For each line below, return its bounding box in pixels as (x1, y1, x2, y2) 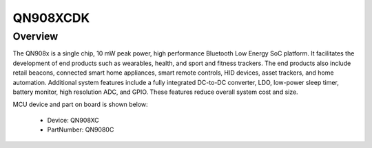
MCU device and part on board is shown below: (12, 100, 148, 109)
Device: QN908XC (47, 116, 99, 124)
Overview (12, 30, 59, 42)
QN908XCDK (12, 10, 90, 25)
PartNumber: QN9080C (47, 125, 114, 134)
